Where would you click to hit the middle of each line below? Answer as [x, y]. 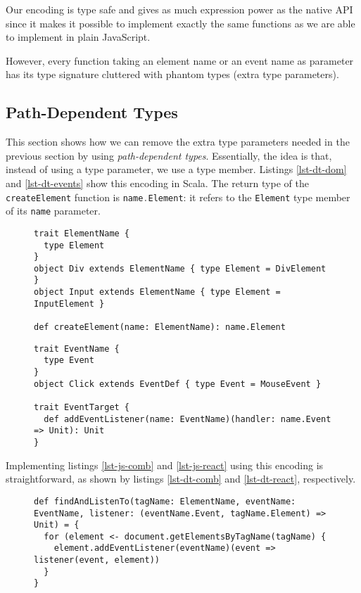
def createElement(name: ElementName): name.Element [160, 327]
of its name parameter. [53, 211]
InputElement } [69, 304]
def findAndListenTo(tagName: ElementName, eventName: [165, 501]
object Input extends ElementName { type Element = [157, 292]
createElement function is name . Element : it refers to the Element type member [178, 197]
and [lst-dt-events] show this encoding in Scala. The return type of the [157, 183]
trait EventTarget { [82, 408]
